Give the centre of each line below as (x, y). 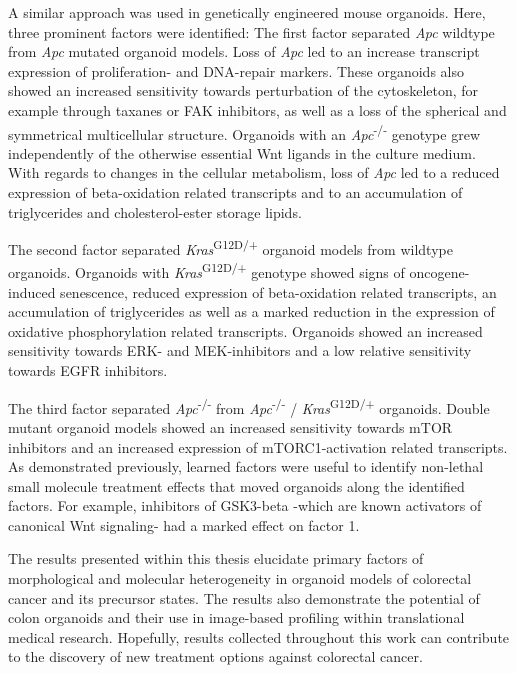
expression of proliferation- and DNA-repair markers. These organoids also (236, 70)
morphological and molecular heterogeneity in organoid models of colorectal (240, 578)
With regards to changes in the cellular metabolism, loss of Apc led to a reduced (254, 172)
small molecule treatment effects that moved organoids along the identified (236, 485)
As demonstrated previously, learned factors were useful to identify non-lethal (246, 466)
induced (32, 291)
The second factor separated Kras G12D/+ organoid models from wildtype (230, 247)
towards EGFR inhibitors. (88, 370)
